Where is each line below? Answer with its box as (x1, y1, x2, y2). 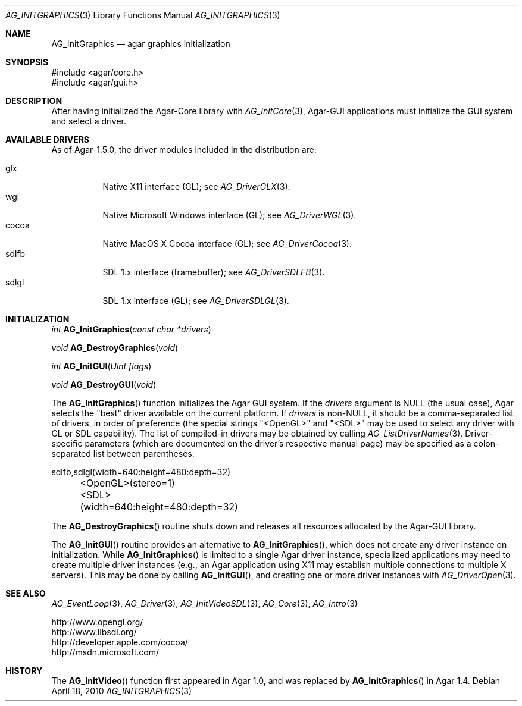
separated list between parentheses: (51, 448, 195, 459)
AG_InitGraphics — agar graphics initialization (51, 39, 230, 49)
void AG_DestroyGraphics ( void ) (51, 343, 179, 353)
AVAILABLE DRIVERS (5, 134, 89, 145)
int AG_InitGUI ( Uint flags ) (51, 361, 152, 371)
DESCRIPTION (5, 96, 62, 106)
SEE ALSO (5, 588, 46, 598)
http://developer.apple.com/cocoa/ (51, 637, 188, 647)
